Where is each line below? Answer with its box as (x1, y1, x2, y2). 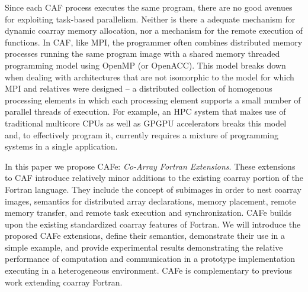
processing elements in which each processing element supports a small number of (5, 93, 301, 106)
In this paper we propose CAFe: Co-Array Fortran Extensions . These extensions (5, 160, 296, 172)
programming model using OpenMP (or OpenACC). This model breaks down (5, 59, 286, 71)
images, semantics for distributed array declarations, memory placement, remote (5, 194, 296, 207)
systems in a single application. (5, 140, 118, 153)
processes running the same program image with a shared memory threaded (5, 47, 280, 60)
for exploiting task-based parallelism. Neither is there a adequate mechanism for (5, 12, 296, 25)
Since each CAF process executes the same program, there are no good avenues (5, 1, 293, 13)
